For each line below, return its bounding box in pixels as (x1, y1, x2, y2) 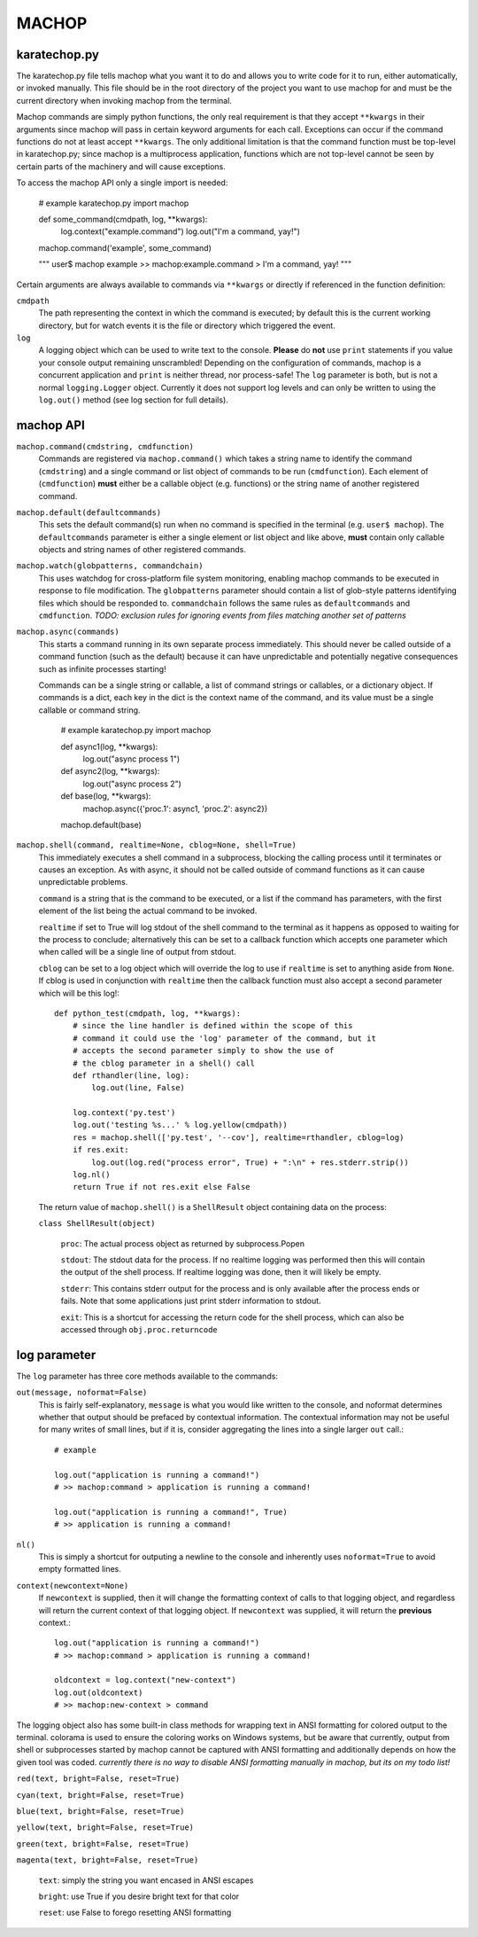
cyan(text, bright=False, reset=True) (16, 1790, 185, 1800)
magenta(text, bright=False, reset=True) (16, 1855, 199, 1865)
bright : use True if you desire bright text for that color (38, 1891, 240, 1902)
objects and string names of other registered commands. (38, 544, 247, 555)
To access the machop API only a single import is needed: (16, 177, 228, 188)
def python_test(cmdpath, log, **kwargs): (54, 1008, 242, 1019)
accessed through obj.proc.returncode (60, 1324, 218, 1334)
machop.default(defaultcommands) (16, 507, 162, 518)
